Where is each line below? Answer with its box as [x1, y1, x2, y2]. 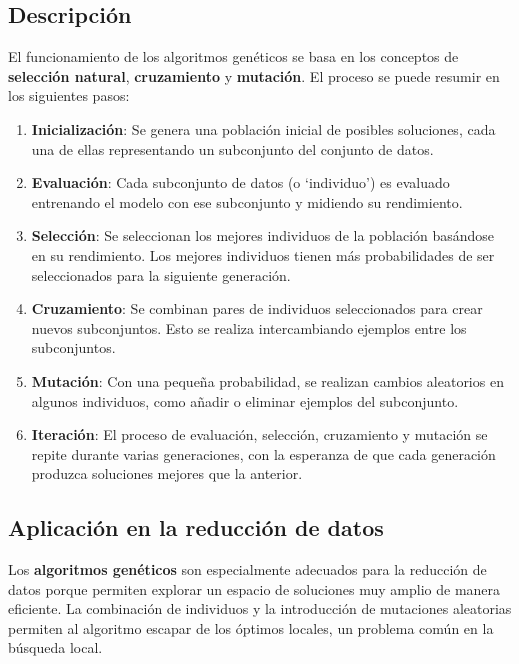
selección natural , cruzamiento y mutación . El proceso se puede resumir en [8, 65, 500, 86]
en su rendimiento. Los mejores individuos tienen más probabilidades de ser [31, 244, 495, 265]
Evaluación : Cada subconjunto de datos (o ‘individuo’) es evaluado [31, 172, 450, 193]
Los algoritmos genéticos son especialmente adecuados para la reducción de [8, 559, 487, 580]
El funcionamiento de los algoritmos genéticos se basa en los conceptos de [8, 46, 459, 67]
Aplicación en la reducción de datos [8, 512, 384, 543]
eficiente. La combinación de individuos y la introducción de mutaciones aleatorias [8, 598, 512, 619]
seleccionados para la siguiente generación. [31, 264, 291, 285]
